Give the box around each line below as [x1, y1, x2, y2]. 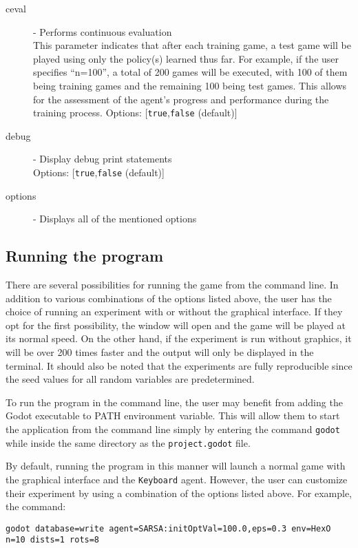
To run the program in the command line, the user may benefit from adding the [6, 394, 343, 409]
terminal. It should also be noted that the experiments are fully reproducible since [6, 358, 352, 372]
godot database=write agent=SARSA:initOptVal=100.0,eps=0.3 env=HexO [6, 523, 331, 534]
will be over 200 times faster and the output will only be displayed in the [6, 345, 314, 359]
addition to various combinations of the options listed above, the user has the [6, 291, 332, 305]
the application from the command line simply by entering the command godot [6, 421, 340, 436]
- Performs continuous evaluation [33, 24, 172, 39]
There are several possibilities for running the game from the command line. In [6, 277, 339, 292]
